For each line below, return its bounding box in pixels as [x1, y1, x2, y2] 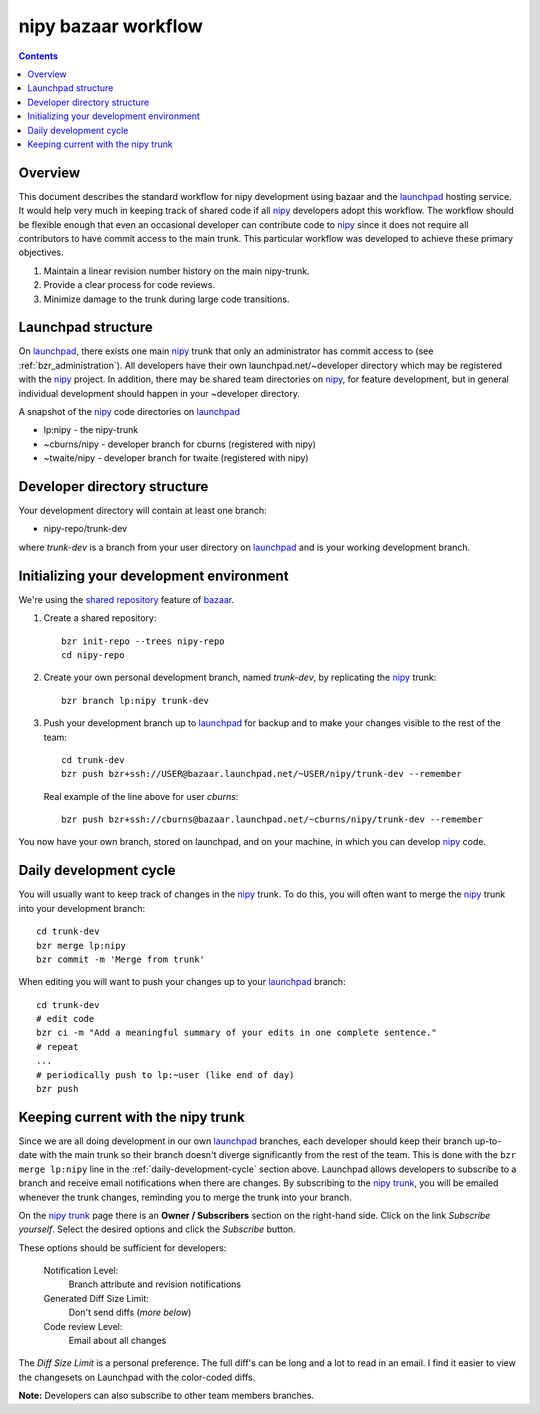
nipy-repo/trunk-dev [43, 523, 128, 535]
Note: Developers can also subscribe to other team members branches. [18, 1390, 315, 1402]
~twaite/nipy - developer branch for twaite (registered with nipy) [43, 452, 309, 464]
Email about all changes [68, 1335, 167, 1347]
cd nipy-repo [61, 649, 125, 660]
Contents [18, 50, 59, 62]
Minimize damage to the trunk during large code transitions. [43, 293, 290, 305]
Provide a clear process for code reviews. [43, 279, 215, 291]
